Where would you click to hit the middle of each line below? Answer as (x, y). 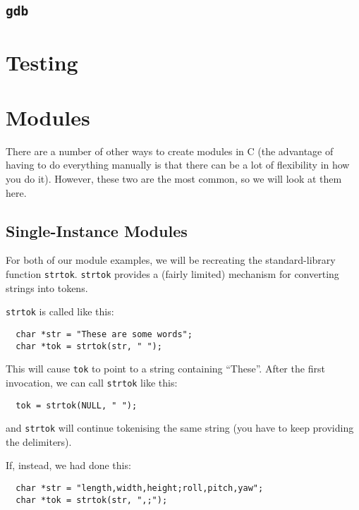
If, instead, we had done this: (68, 465)
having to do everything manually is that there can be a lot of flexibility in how (178, 165)
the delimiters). (39, 441)
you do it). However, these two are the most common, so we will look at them (174, 179)
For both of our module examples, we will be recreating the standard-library (171, 260)
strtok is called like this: (60, 311)
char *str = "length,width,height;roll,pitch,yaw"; (140, 488)
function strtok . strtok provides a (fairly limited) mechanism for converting (172, 274)
